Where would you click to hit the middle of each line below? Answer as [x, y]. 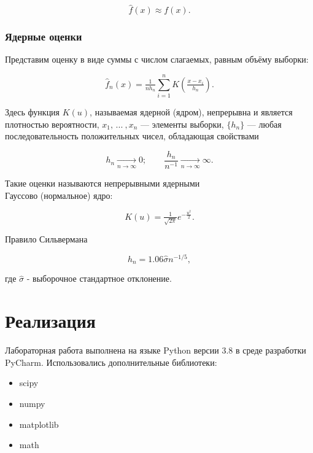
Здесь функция [33, 112]
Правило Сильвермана [46, 239]
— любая [264, 124]
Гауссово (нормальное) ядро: [59, 195]
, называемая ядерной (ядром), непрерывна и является [191, 112]
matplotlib [39, 424]
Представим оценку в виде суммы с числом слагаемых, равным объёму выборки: [157, 59]
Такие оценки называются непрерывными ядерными [102, 183]
